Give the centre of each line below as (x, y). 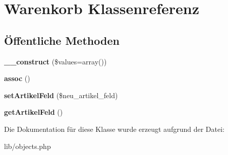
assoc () (17, 78)
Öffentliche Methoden (62, 40)
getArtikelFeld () (34, 112)
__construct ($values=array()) (55, 61)
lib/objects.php (27, 146)
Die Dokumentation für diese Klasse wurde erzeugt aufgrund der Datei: (114, 129)
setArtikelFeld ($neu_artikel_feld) (61, 95)
